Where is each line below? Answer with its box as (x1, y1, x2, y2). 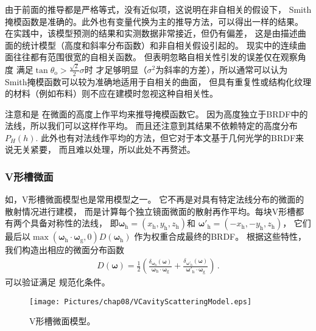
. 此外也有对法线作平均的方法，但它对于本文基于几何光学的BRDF (35, 131, 296, 144)
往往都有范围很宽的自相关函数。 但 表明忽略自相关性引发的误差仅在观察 (13, 51, 298, 63)
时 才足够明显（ (84, 63, 147, 75)
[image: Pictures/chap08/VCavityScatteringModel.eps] (29, 297, 252, 306)
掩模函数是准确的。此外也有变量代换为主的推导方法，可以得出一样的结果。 (5, 15, 303, 27)
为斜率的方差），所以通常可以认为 (155, 63, 288, 75)
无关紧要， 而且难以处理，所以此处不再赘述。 (13, 143, 195, 156)
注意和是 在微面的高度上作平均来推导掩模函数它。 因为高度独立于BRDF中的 (5, 107, 308, 120)
